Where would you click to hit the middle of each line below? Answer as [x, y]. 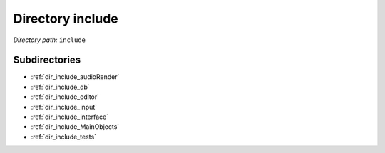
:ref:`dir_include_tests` [63, 137]
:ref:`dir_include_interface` [70, 117]
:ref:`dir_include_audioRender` [75, 77]
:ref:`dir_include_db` [61, 87]
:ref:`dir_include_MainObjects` [75, 127]
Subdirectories [47, 60]
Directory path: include [49, 40]
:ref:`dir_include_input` [64, 107]
